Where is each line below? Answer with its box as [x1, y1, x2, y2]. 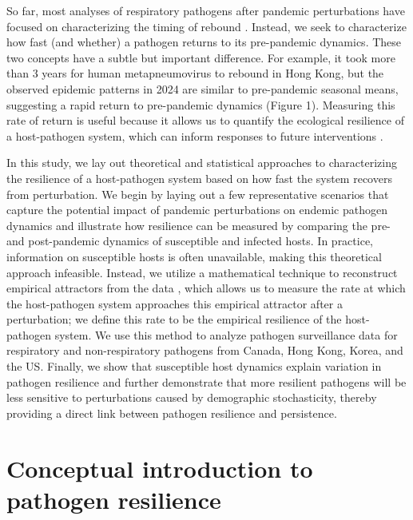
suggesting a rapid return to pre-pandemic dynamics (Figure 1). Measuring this [6, 96, 395, 113]
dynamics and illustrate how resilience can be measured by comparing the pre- [6, 216, 391, 233]
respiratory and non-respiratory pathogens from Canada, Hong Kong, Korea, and [6, 342, 403, 359]
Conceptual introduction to [6, 451, 313, 484]
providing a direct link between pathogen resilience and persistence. [6, 404, 337, 421]
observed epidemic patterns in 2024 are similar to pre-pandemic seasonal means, [6, 80, 399, 97]
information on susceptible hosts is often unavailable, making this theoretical [6, 248, 382, 264]
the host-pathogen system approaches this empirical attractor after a [6, 295, 343, 312]
